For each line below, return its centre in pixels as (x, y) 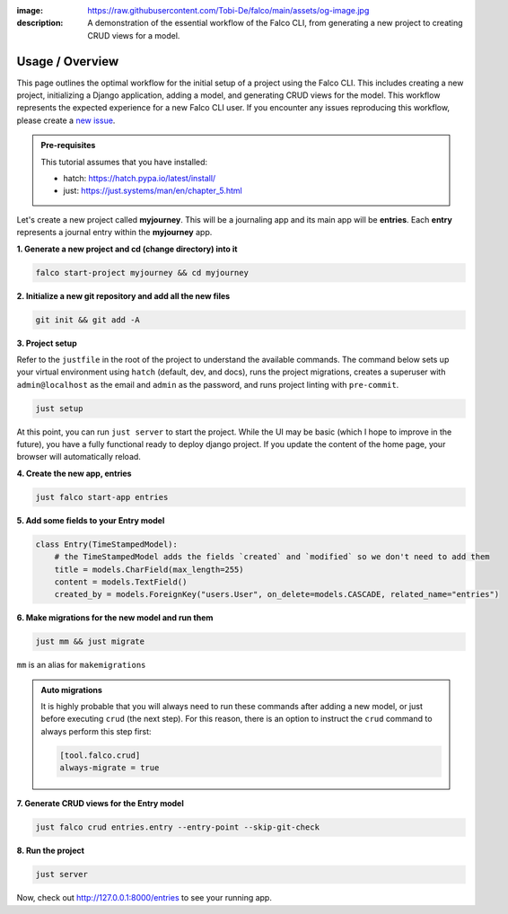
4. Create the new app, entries (74, 473)
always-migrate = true (109, 768)
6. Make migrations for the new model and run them (115, 618)
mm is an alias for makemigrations (81, 665)
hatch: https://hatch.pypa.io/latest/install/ (140, 179)
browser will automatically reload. (79, 457)
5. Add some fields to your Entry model (91, 520)
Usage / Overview (68, 62)
